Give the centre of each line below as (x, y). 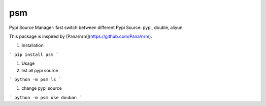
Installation (33, 45)
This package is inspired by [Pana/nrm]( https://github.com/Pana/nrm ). (81, 36)
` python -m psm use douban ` (46, 97)
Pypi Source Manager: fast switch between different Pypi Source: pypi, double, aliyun (96, 27)
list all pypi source (40, 70)
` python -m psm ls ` (35, 79)
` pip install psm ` (34, 54)
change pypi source (42, 88)
